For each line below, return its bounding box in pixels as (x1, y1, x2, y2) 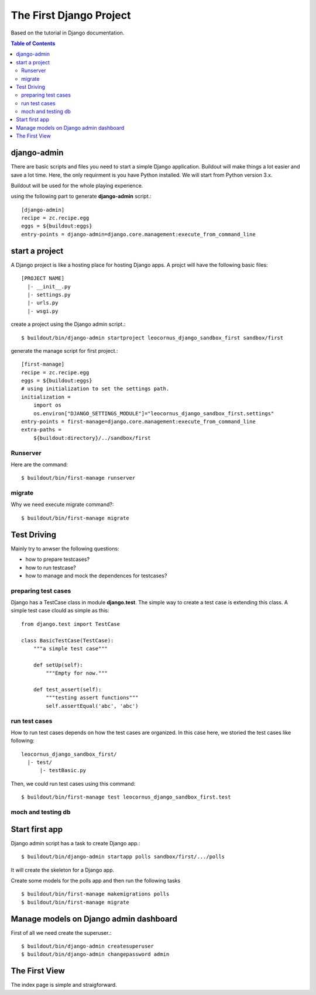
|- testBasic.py (39, 767, 87, 774)
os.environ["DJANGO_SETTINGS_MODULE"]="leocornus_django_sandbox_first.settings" (33, 410, 274, 416)
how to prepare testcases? (25, 556, 90, 563)
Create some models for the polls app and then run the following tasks (11, 877, 181, 884)
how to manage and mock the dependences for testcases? (25, 572, 167, 579)
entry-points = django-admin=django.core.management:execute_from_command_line (21, 231, 256, 237)
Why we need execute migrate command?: (11, 501, 114, 508)
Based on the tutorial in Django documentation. (11, 29, 125, 36)
